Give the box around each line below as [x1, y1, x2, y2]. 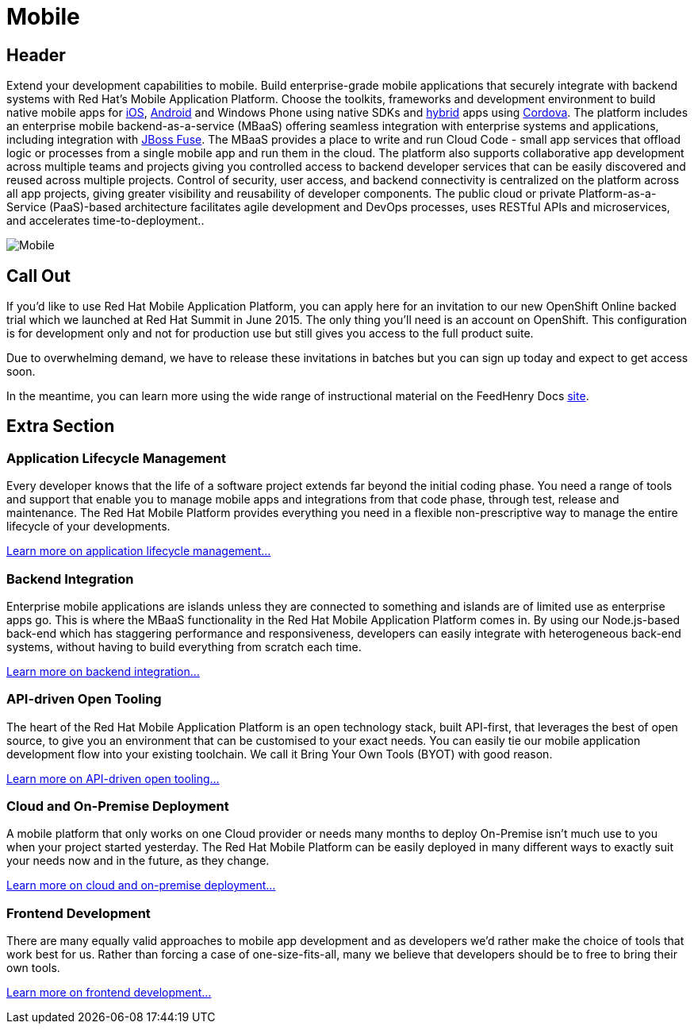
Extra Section [6, 416, 115, 437]
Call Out [6, 265, 71, 286]
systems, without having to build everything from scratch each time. [6, 639, 362, 654]
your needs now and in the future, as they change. [6, 854, 270, 868]
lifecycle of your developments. [6, 519, 171, 534]
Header [6, 44, 66, 65]
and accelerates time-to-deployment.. [6, 214, 205, 228]
